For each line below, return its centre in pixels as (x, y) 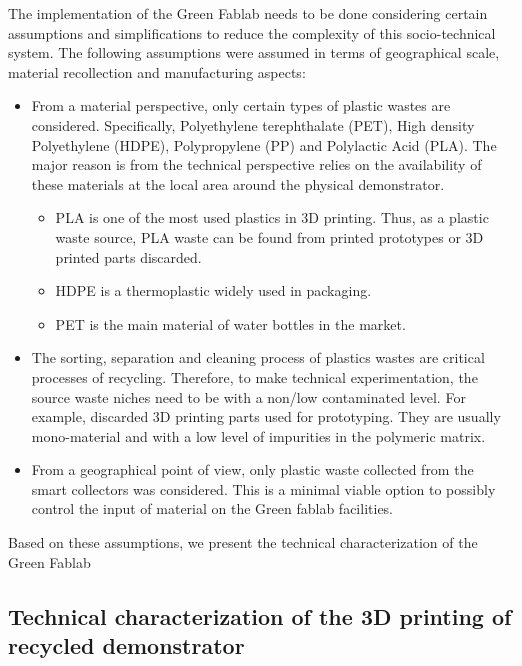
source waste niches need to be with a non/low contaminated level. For (248, 396)
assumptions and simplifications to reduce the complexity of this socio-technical (252, 32)
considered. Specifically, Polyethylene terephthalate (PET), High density (253, 124)
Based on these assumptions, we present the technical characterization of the (243, 542)
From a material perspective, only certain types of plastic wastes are (241, 105)
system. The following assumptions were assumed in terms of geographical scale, (254, 52)
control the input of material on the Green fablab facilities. (212, 508)
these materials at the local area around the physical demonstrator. (238, 183)
